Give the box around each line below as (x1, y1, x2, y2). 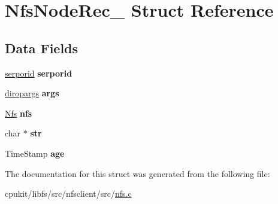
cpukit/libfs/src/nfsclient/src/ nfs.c (5, 187, 132, 200)
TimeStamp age (5, 147, 65, 159)
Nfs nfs (5, 106, 32, 119)
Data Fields (5, 38, 78, 57)
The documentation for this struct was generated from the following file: (5, 167, 270, 179)
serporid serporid (5, 66, 72, 79)
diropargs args (5, 87, 59, 99)
